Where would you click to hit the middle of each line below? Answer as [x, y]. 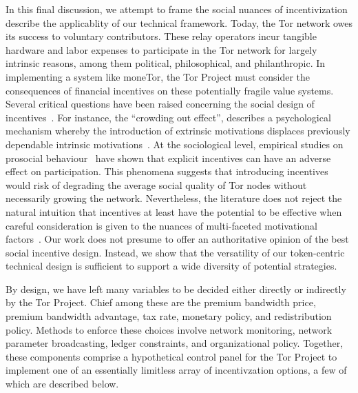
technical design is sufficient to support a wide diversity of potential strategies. [171, 266]
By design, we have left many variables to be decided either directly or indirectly [176, 289]
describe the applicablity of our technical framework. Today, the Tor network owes [179, 22]
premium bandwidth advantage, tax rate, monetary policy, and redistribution [169, 316]
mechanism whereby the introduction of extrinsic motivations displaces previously [178, 131]
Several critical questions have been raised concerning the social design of [160, 104]
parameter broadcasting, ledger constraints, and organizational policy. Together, [175, 343]
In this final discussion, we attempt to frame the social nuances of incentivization [177, 9]
